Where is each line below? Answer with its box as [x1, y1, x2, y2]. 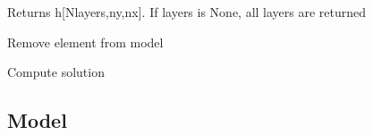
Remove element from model [7, 32, 164, 51]
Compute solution [7, 63, 105, 81]
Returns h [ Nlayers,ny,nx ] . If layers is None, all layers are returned [7, 3, 367, 21]
